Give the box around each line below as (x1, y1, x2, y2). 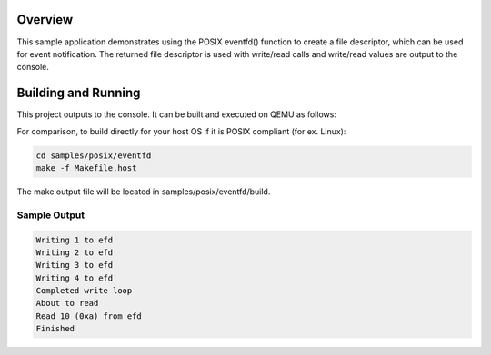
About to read (35, 298, 99, 309)
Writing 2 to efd (35, 247, 114, 258)
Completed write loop (35, 286, 133, 296)
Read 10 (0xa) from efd (35, 311, 143, 321)
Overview (16, 12, 74, 27)
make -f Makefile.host (35, 163, 137, 173)
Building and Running (16, 85, 141, 101)
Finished (35, 323, 75, 334)
